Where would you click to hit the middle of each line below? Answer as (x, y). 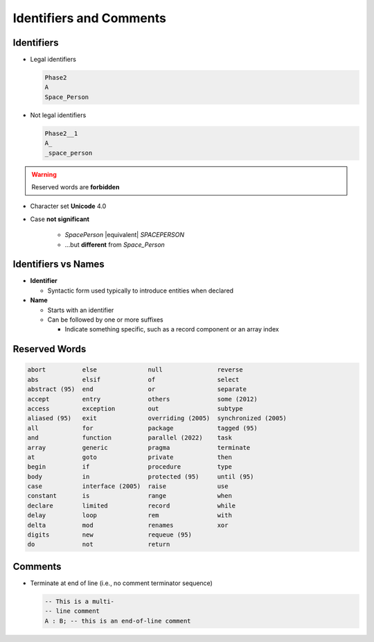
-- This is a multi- (79, 601)
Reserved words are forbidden (75, 186)
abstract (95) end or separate (137, 389)
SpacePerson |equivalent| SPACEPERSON (125, 235)
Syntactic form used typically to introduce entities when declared (141, 290)
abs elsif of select (133, 379)
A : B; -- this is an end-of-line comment (118, 621)
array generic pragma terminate (139, 448)
